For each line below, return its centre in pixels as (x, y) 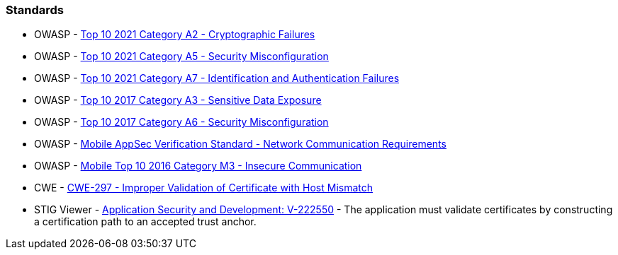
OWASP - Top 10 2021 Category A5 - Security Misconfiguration (181, 57)
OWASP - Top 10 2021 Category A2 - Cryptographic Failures (175, 35)
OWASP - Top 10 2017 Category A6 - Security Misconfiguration (181, 122)
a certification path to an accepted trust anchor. (145, 222)
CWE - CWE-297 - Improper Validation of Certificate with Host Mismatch (204, 188)
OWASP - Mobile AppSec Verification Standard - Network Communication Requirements (240, 144)
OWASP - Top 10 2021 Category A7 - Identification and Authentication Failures (217, 78)
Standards (35, 10)
